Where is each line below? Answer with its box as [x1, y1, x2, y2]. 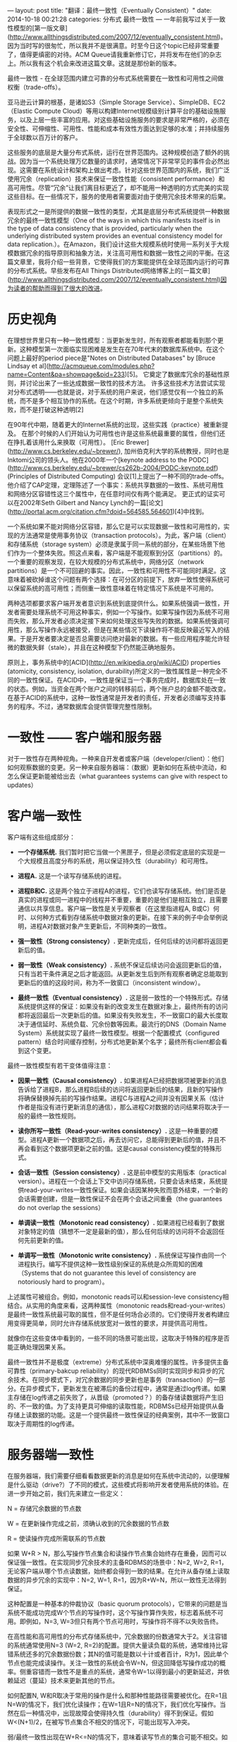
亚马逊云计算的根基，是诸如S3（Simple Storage [7, 98, 147, 106]
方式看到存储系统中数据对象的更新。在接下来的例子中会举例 [48, 913, 222, 921]
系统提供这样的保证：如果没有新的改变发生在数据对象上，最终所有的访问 [17, 1002, 228, 1011]
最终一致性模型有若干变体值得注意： [7, 1061, 113, 1069]
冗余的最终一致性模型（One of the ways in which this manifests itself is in [7, 216, 221, 224]
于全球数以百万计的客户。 [7, 133, 82, 141]
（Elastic [7, 107, 33, 115]
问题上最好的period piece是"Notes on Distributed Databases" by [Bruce [7, 354, 216, 362]
